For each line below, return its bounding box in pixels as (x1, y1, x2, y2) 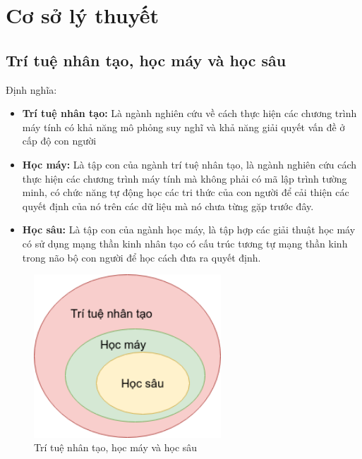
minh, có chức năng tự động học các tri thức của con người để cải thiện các (22, 185, 349, 200)
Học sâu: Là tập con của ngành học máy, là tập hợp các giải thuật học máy (22, 222, 356, 237)
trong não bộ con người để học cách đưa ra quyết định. (22, 250, 261, 264)
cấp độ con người (22, 133, 97, 148)
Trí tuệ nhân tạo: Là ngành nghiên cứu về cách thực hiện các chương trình (22, 106, 357, 121)
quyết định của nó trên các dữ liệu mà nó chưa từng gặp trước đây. (22, 198, 314, 213)
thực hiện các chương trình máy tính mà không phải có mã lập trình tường (22, 171, 347, 185)
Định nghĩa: (6, 82, 57, 97)
